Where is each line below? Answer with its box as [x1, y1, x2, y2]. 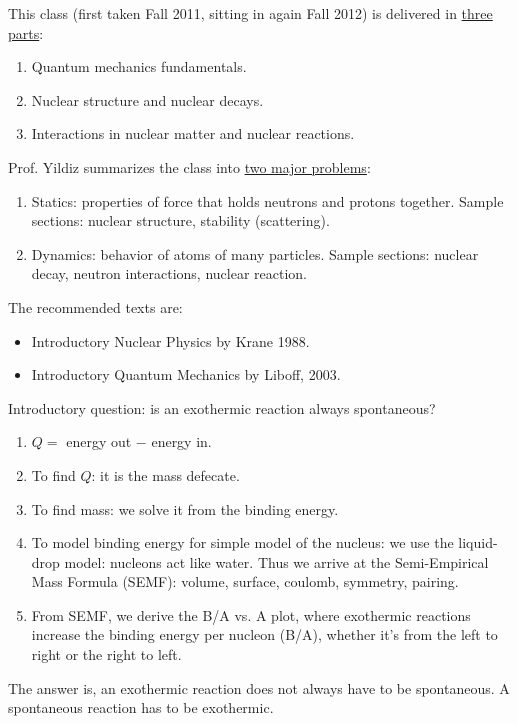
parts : [8, 22, 44, 43]
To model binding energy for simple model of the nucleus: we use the [31, 532, 454, 553]
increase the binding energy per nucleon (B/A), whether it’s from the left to [31, 624, 498, 645]
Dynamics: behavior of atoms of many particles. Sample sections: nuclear [31, 243, 479, 264]
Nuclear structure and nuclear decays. [31, 89, 264, 110]
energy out [66, 431, 132, 452]
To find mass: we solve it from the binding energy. [31, 498, 339, 519]
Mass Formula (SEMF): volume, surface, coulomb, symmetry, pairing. [31, 571, 459, 592]
